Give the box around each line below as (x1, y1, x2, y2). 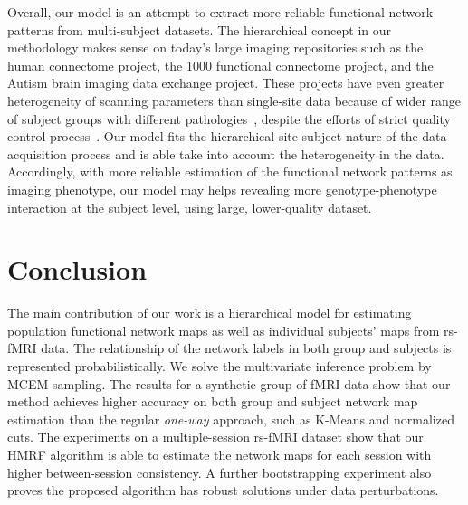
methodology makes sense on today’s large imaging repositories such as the (7, 38, 424, 57)
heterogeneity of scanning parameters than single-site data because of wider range (7, 91, 462, 110)
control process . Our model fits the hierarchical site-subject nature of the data (7, 127, 447, 146)
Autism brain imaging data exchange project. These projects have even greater (7, 73, 444, 92)
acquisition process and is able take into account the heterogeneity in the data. (7, 144, 444, 163)
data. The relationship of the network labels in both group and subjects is (41, 338, 452, 357)
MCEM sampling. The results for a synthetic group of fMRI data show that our (7, 374, 451, 393)
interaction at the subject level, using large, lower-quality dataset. (7, 197, 372, 216)
